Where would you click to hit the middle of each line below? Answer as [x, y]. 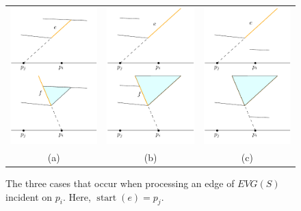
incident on [29, 196]
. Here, [77, 196]
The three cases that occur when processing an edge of [120, 183]
